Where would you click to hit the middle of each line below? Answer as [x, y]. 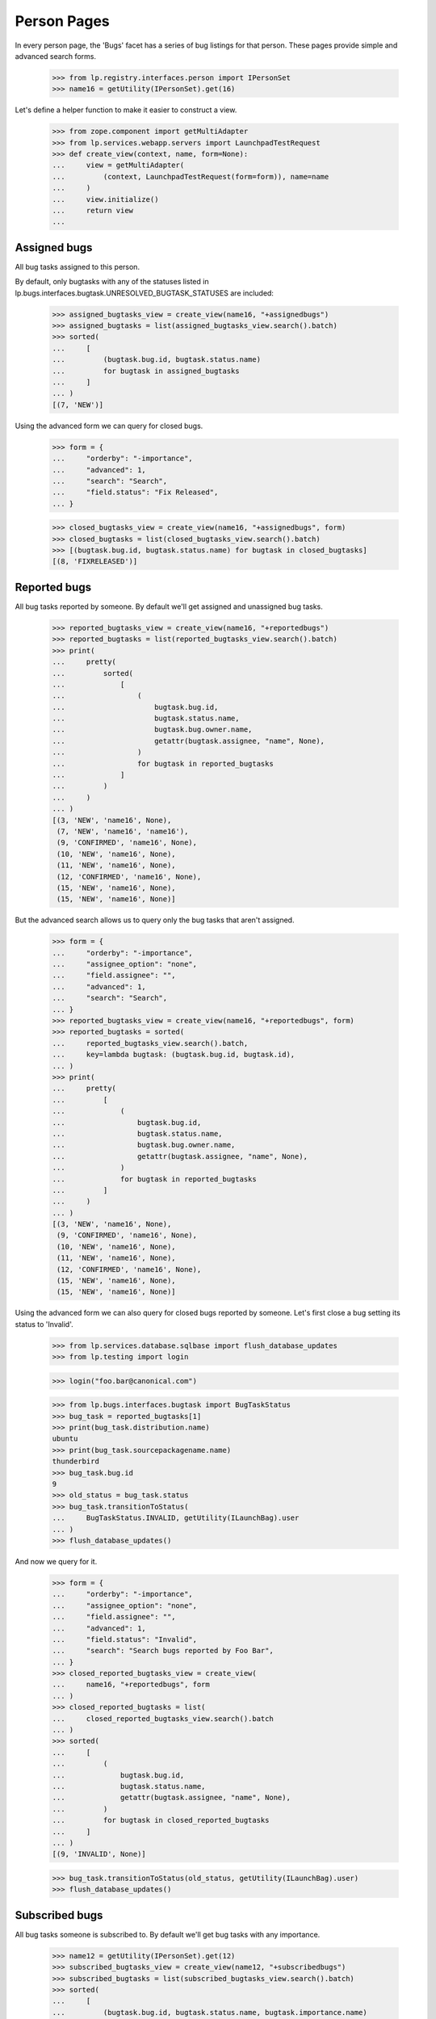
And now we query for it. [56, 1561]
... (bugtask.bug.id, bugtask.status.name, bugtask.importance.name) [210, 2012]
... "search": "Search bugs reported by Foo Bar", [163, 1651]
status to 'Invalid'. [44, 1324]
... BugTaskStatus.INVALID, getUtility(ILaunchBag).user [176, 1518]
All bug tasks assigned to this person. [78, 267]
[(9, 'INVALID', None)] [99, 1854]
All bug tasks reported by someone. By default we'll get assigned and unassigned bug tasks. [169, 607]
